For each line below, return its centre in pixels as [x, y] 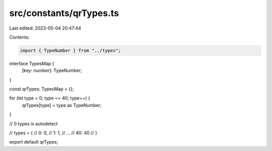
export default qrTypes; [33, 142]
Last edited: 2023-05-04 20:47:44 [45, 28]
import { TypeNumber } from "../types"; [70, 50]
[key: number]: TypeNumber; [52, 71]
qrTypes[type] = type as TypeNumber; [62, 105]
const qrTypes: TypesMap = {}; [42, 89]
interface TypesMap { [32, 63]
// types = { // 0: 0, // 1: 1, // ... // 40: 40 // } [53, 133]
